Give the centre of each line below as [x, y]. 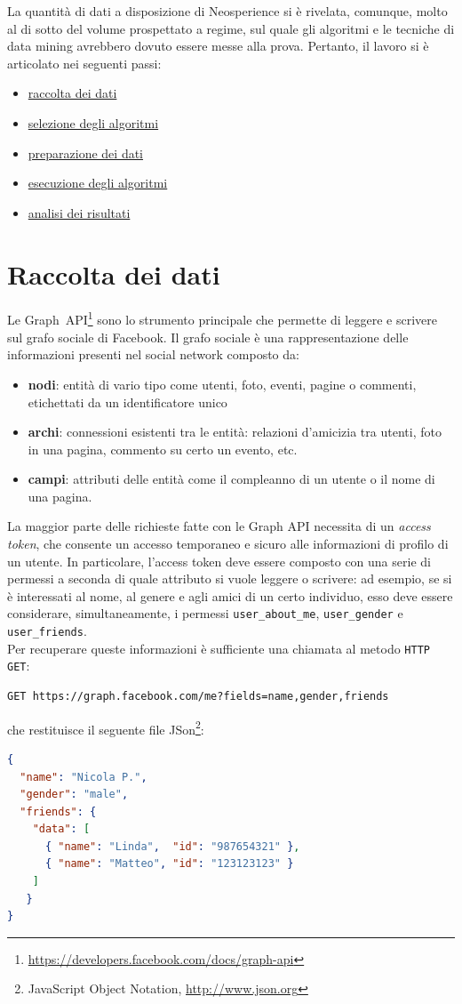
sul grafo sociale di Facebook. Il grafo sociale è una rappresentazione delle [208, 337]
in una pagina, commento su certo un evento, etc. [163, 449]
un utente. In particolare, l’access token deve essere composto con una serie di [219, 561]
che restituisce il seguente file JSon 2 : [106, 727]
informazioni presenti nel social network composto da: [153, 354]
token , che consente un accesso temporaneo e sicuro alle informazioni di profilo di [228, 544]
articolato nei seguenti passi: [84, 63]
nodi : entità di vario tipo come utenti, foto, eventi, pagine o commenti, [222, 384]
